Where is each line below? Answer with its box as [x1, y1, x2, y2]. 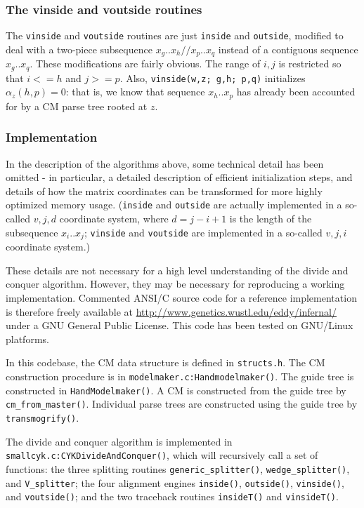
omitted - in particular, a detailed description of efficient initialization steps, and [6, 170, 353, 185]
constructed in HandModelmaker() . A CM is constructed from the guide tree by [6, 382, 346, 397]
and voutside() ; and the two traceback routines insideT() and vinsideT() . [6, 489, 339, 504]
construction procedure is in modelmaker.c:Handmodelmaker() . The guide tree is [6, 369, 354, 383]
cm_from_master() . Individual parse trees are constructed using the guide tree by [6, 396, 358, 411]
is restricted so [278, 56, 342, 71]
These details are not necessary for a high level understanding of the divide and [6, 262, 349, 277]
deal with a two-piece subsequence [6, 41, 152, 56]
